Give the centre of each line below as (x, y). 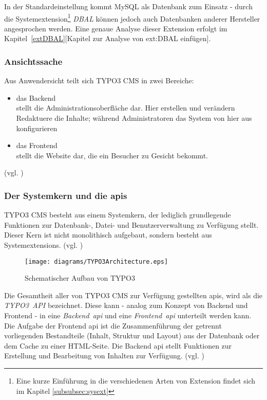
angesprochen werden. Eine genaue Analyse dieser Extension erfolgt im (116, 28)
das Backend (36, 97)
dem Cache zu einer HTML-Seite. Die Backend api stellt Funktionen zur (118, 345)
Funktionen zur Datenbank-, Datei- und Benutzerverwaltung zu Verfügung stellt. (131, 224)
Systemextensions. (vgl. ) (44, 245)
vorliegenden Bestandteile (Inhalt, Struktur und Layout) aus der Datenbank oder (132, 335)
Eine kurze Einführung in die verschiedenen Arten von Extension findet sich (136, 380)
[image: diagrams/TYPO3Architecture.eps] (97, 261)
